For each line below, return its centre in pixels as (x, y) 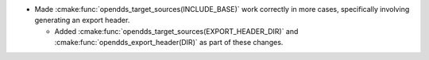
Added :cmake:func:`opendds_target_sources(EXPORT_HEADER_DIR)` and (176, 31)
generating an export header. (82, 21)
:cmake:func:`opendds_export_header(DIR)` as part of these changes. (169, 43)
